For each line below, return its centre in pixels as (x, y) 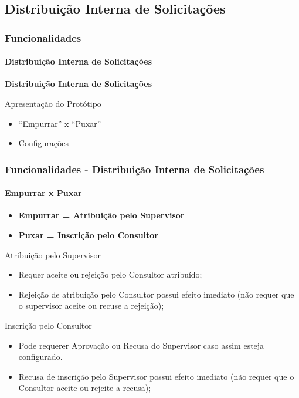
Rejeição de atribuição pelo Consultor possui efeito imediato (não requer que (156, 294)
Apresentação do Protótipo (53, 104)
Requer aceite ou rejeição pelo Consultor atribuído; (110, 274)
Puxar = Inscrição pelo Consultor (88, 235)
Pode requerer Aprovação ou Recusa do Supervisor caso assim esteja (141, 345)
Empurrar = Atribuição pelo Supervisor (101, 215)
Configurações (44, 143)
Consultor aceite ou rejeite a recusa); (85, 388)
